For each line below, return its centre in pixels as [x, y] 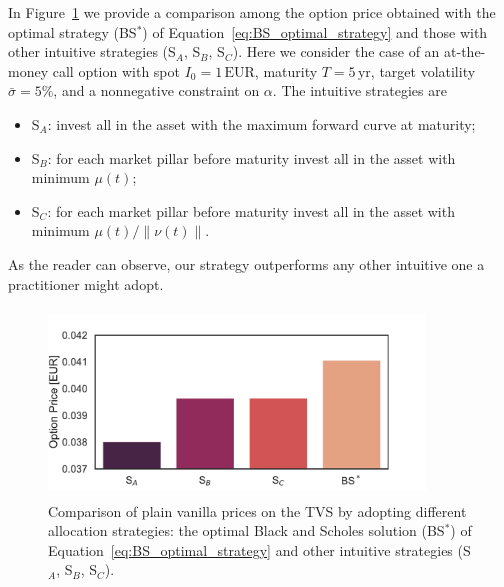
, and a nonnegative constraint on [156, 90]
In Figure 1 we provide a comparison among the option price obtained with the [252, 12]
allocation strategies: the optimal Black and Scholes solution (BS [246, 530]
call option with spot [116, 70]
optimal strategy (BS [72, 31]
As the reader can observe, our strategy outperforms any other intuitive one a [246, 263]
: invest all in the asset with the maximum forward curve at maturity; [261, 123]
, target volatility [423, 70]
